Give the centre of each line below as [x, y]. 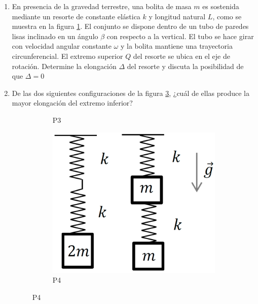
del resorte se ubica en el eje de [181, 56]
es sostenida [221, 6]
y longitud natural [177, 16]
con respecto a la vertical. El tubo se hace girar [180, 36]
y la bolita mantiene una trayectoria [176, 46]
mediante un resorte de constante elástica [76, 16]
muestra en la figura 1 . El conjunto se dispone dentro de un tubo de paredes [130, 26]
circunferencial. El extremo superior [67, 56]
